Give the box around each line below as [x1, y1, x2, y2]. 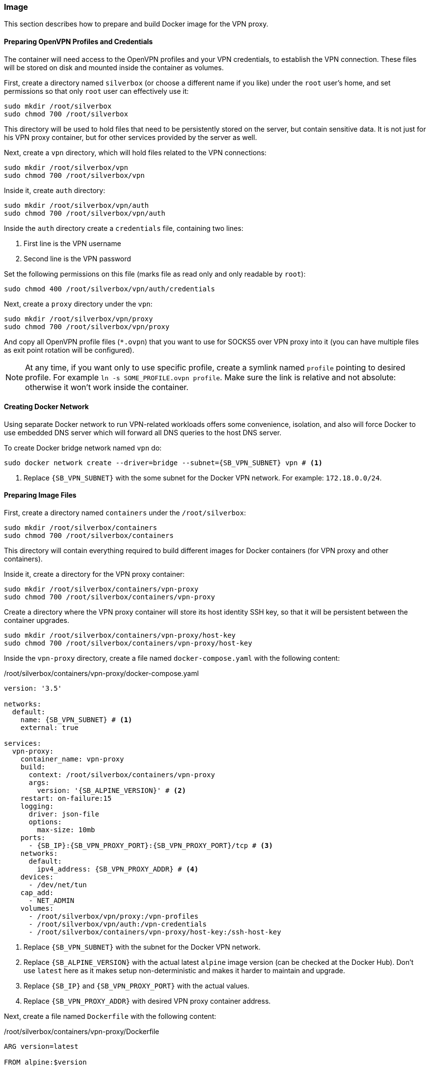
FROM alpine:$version [4, 1058, 87, 1067]
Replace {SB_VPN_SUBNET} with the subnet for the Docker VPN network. [24, 943, 261, 952]
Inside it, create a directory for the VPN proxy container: [4, 570, 185, 579]
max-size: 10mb [37, 826, 95, 834]
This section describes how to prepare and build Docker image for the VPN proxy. [4, 20, 269, 28]
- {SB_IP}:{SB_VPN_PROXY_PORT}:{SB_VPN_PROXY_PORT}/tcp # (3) [28, 842, 273, 850]
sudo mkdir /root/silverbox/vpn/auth [4, 201, 149, 209]
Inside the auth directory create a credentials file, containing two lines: [4, 224, 243, 232]
